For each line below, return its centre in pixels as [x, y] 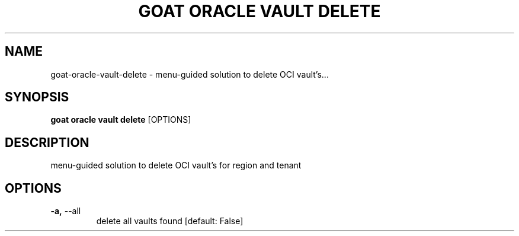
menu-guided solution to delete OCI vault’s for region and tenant [176, 165]
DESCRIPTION [47, 142]
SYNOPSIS [37, 97]
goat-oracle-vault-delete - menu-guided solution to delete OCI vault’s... [190, 74]
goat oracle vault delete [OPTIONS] [121, 120]
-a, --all [66, 211]
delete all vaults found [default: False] [170, 221]
